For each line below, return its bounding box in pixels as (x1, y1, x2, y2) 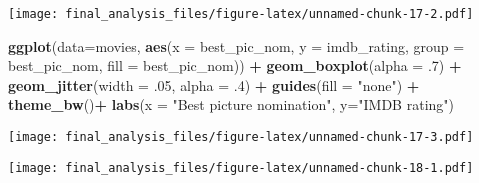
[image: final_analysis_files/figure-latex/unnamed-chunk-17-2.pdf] (8, 7, 474, 21)
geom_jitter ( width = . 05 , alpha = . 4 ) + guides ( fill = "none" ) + (8, 74, 420, 95)
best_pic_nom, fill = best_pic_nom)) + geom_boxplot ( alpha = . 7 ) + (8, 55, 462, 76)
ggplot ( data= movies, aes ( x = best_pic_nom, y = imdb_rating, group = (8, 35, 465, 56)
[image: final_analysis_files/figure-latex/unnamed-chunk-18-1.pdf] (8, 160, 474, 175)
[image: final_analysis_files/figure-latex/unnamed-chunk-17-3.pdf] (8, 130, 474, 145)
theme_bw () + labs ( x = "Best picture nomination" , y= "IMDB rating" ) (8, 94, 454, 115)
